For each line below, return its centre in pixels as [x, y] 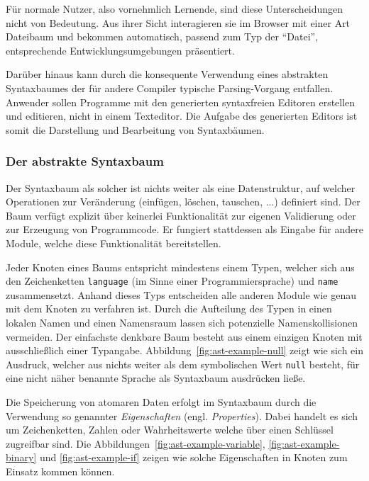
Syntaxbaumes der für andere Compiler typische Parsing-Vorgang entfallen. [170, 87]
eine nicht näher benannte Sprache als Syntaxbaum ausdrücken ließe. [156, 378]
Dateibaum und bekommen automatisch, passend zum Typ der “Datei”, [162, 36]
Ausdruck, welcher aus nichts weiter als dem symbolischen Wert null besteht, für [183, 364]
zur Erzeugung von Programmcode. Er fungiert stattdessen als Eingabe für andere [184, 229]
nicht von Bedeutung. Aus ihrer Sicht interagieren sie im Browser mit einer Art [178, 22]
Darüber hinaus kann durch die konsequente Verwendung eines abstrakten [167, 74]
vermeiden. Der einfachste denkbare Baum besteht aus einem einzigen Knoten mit [184, 336]
